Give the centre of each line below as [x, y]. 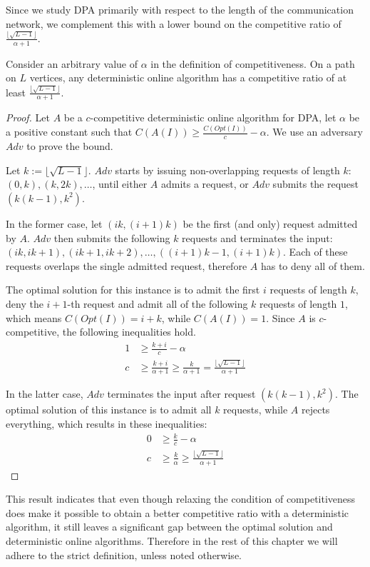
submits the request [316, 184]
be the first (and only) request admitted [270, 223]
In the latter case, [45, 394]
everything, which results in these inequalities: [107, 424]
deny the [25, 303]
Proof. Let [28, 117]
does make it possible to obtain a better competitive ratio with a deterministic [178, 512]
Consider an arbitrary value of [72, 63]
